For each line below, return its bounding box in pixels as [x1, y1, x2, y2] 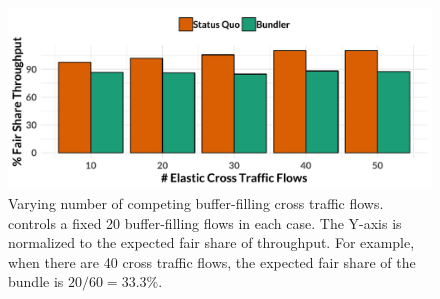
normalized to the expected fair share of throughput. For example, [8, 232, 415, 253]
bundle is [8, 271, 64, 292]
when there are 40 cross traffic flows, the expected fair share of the [8, 251, 416, 272]
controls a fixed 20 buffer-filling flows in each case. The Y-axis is [8, 212, 402, 233]
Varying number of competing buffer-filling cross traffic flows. [8, 192, 384, 213]
